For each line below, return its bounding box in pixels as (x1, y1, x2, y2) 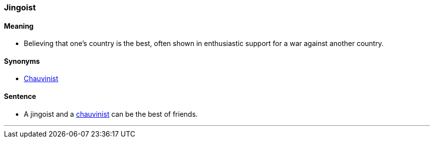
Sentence (4, 92, 36, 101)
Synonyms (4, 56, 40, 65)
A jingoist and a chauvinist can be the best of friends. (24, 109, 198, 118)
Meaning (4, 21, 34, 30)
